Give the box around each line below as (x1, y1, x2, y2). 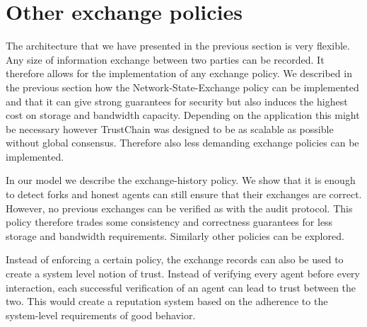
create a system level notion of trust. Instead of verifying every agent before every (6, 266, 361, 281)
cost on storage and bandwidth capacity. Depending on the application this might (6, 108, 360, 122)
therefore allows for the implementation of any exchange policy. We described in (6, 66, 352, 81)
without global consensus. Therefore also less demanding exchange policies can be (6, 135, 359, 150)
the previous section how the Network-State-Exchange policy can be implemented (6, 79, 359, 94)
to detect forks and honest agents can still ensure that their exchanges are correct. (6, 187, 362, 202)
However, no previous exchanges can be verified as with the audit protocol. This (6, 200, 353, 215)
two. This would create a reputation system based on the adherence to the (6, 294, 328, 309)
